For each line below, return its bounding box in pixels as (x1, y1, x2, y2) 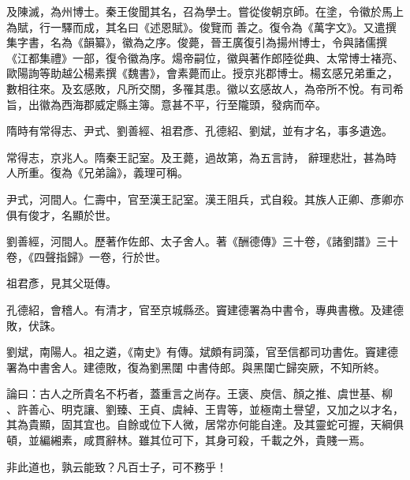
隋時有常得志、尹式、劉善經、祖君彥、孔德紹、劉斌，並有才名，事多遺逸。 (6, 122, 393, 139)
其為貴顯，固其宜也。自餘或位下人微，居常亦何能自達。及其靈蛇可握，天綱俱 (6, 416, 404, 433)
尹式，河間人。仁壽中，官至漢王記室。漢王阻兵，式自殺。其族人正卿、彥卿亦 (6, 190, 404, 207)
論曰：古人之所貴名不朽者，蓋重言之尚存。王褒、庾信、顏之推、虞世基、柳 (6, 385, 393, 402)
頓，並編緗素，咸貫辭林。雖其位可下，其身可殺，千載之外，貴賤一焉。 (6, 432, 371, 448)
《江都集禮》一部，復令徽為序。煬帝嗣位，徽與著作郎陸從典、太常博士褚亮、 (6, 49, 404, 66)
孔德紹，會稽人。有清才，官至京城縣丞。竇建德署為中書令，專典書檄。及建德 (6, 301, 404, 317)
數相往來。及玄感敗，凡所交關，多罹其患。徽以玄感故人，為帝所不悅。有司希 (6, 80, 404, 96)
